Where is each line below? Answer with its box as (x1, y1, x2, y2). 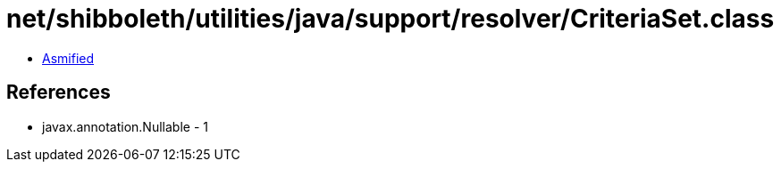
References (6, 81, 111, 104)
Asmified (42, 50, 95, 66)
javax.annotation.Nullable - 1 (42, 118, 208, 134)
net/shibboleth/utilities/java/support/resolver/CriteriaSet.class (6, 4, 775, 34)
